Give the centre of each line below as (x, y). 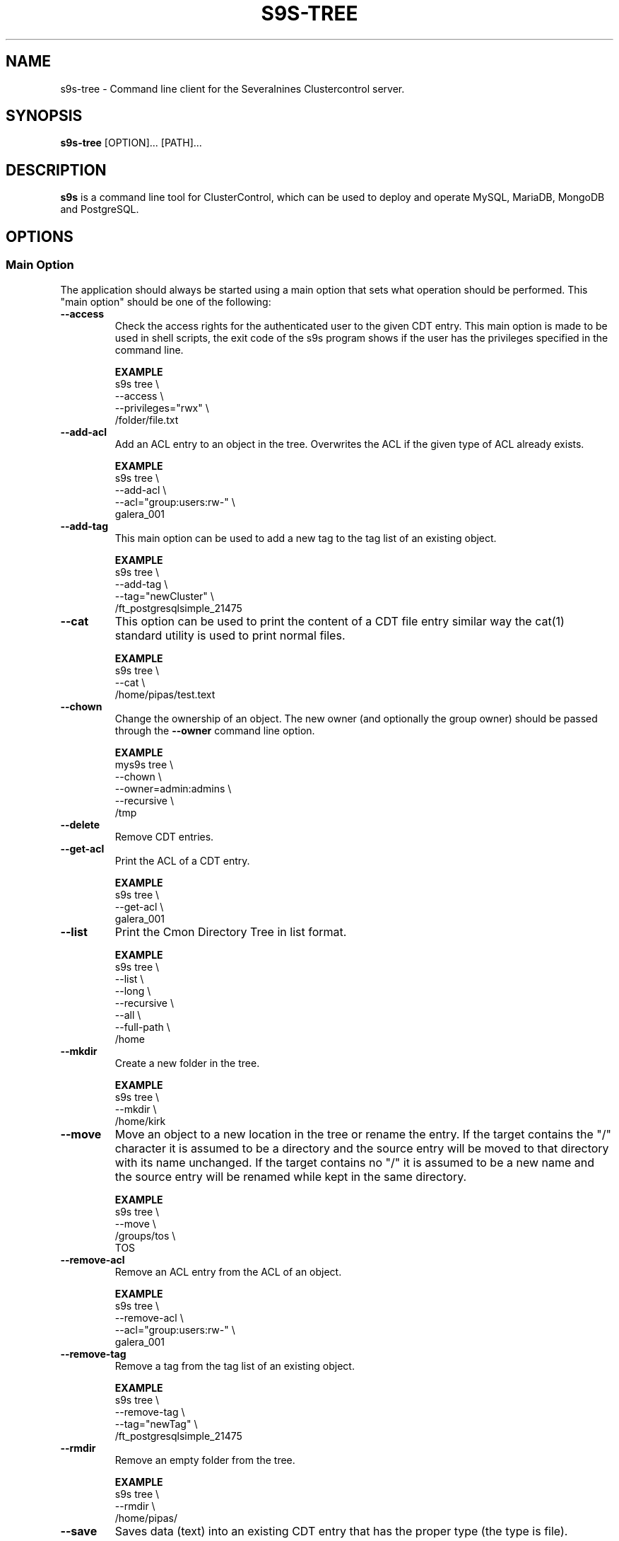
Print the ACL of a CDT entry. (182, 860)
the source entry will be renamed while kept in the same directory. (291, 1176)
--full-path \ (142, 1027)
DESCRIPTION (56, 170)
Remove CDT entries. (164, 836)
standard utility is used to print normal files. (230, 635)
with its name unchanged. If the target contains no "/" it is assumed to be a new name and (355, 1162)
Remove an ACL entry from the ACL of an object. (228, 1271)
